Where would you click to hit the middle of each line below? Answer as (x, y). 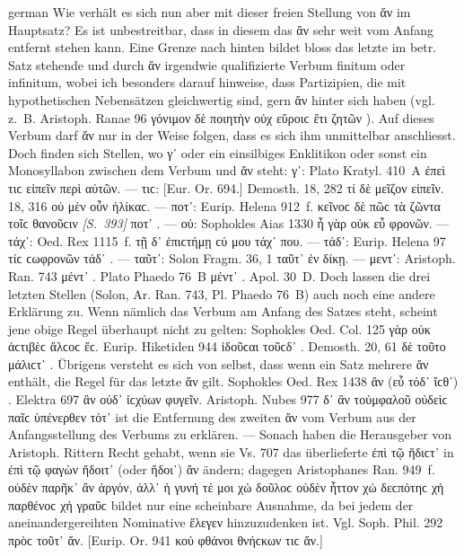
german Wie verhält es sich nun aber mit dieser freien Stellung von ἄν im (210, 12)
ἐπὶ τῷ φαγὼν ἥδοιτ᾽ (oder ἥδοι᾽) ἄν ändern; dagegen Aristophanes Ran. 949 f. (222, 469)
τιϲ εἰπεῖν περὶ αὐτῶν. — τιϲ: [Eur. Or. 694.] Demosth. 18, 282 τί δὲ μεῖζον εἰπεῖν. (226, 187)
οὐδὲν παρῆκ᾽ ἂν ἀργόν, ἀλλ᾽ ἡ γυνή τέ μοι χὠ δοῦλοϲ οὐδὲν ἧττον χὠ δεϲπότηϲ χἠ (226, 487)
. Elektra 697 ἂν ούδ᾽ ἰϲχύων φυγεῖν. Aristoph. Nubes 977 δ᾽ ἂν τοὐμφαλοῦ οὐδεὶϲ (228, 399)
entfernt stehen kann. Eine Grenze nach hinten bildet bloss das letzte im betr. (223, 47)
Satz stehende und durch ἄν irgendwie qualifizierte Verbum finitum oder (207, 64)
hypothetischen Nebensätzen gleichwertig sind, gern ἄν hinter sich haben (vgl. (222, 99)
